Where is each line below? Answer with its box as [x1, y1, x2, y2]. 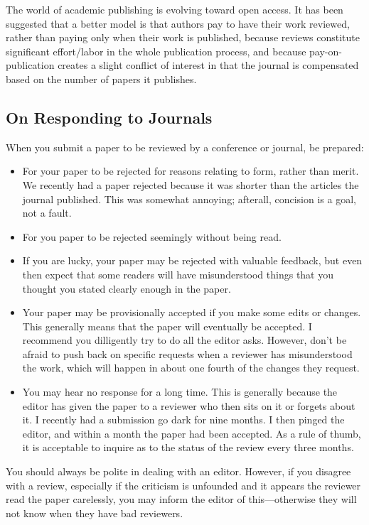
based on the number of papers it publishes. [6, 71, 197, 86]
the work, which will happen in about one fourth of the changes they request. [22, 360, 360, 375]
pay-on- [309, 43, 342, 58]
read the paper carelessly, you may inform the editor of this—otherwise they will [6, 492, 357, 507]
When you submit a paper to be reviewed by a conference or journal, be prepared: [6, 139, 364, 154]
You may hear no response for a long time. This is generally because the [22, 384, 338, 399]
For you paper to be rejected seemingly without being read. [22, 229, 282, 244]
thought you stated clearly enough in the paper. [22, 281, 231, 296]
